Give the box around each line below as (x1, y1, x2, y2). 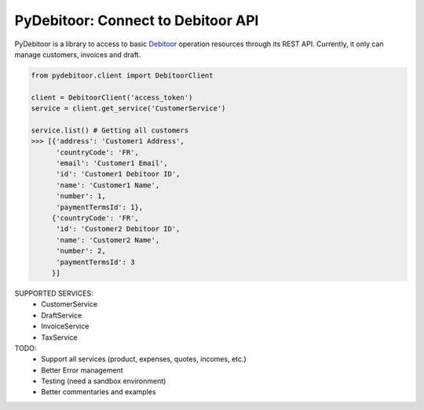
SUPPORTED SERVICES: (14, 288, 93, 298)
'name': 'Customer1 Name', (56, 180, 160, 190)
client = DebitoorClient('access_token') (31, 93, 193, 102)
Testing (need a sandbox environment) (41, 376, 166, 386)
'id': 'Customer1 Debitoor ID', (56, 169, 181, 179)
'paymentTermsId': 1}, (56, 202, 144, 212)
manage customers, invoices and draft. (14, 49, 141, 59)
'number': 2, (56, 247, 106, 256)
